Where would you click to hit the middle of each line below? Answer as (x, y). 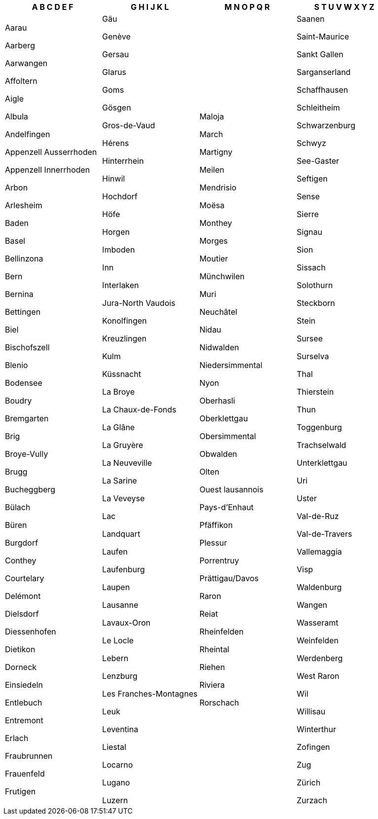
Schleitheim (318, 108)
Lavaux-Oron (126, 623)
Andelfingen (28, 134)
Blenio (17, 365)
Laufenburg (123, 569)
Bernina (19, 294)
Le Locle (118, 640)
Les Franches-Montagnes (150, 694)
